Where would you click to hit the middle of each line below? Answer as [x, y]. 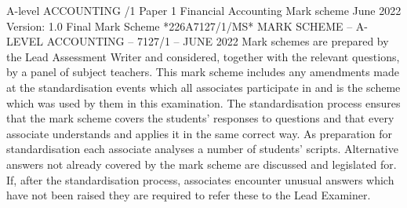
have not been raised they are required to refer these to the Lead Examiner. [189, 195]
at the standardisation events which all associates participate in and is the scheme [203, 87]
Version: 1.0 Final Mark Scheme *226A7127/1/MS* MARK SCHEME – [180, 26]
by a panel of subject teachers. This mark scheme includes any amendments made [203, 72]
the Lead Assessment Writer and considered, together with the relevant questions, [203, 56]
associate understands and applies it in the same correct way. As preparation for [199, 133]
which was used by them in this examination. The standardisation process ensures [203, 102]
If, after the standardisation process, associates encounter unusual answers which [200, 179]
